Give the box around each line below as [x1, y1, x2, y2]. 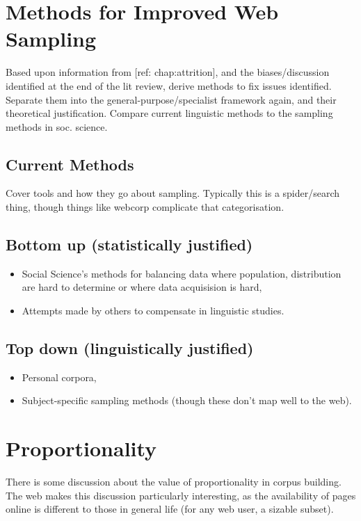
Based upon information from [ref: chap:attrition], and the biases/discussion [6, 65, 330, 79]
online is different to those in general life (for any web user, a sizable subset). [6, 502, 334, 516]
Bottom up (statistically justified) [6, 234, 253, 255]
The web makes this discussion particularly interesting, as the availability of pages [6, 488, 356, 502]
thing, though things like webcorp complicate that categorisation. [6, 200, 284, 214]
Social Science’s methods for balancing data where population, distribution [22, 266, 342, 280]
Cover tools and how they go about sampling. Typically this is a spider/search [6, 186, 340, 200]
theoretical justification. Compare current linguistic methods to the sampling [6, 106, 333, 120]
